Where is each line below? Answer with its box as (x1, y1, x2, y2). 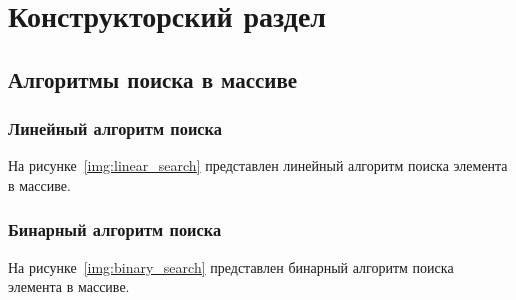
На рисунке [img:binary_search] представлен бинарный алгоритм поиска (8, 256, 454, 277)
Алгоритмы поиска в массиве (8, 63, 298, 94)
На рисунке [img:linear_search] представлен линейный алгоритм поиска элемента (8, 155, 508, 176)
